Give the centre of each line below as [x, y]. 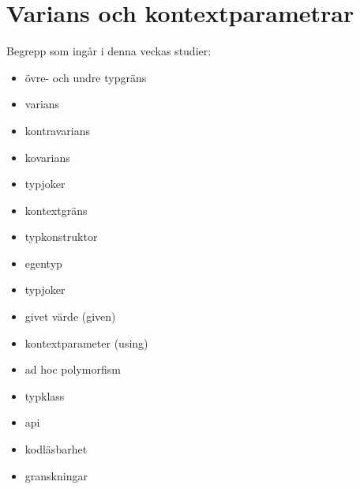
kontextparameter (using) [86, 342]
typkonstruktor [61, 237]
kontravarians [58, 130]
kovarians [47, 157]
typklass [45, 395]
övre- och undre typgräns [86, 77]
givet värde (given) [70, 316]
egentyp [43, 263]
